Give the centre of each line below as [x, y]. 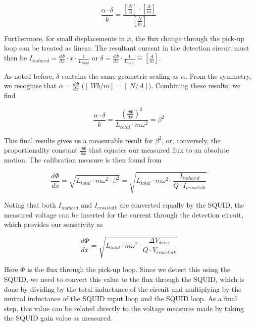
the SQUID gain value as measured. [58, 318]
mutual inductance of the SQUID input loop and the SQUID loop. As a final [121, 299]
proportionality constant [41, 150]
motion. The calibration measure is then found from [83, 159]
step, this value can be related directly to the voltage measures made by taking [124, 308]
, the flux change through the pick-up [188, 38]
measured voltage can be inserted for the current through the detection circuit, [124, 214]
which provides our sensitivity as [53, 224]
